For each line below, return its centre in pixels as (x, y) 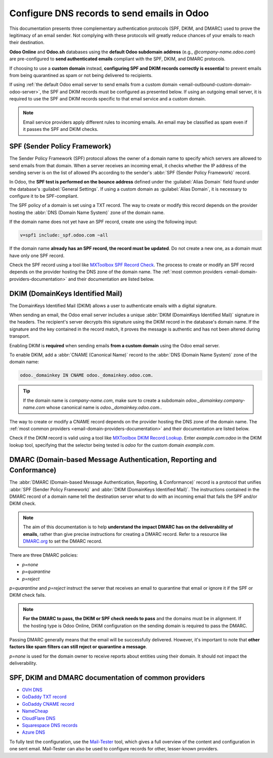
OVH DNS (32, 690)
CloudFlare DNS (39, 718)
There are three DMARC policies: (44, 555)
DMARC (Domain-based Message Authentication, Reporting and (113, 460)
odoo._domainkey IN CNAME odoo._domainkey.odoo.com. (87, 375)
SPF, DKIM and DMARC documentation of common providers (107, 678)
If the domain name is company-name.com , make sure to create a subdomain (104, 400)
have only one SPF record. (37, 256)
